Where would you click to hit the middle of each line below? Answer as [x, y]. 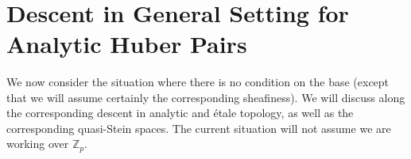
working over [38, 144]
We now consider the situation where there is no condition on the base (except [198, 81]
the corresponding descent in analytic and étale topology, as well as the [180, 113]
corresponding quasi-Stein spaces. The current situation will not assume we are [199, 128]
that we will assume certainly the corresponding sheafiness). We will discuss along [206, 97]
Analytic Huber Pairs [127, 43]
